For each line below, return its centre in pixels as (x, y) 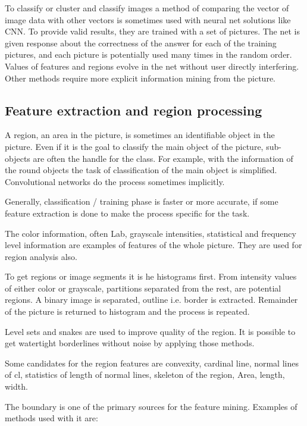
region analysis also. (41, 256)
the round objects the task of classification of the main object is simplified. (141, 170)
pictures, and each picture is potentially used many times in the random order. (148, 54)
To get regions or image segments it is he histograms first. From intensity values (151, 276)
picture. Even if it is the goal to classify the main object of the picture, (134, 146)
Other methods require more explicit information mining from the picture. (140, 78)
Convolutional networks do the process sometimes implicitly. (115, 181)
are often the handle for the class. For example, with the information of (163, 158)
